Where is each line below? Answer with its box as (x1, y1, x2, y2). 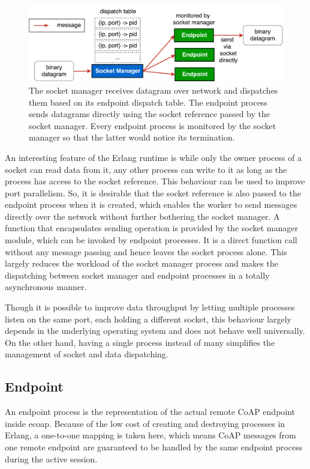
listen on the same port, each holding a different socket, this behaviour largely (5, 312, 292, 325)
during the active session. (5, 452, 98, 465)
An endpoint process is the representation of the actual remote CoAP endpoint (5, 405, 296, 418)
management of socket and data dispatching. (5, 348, 168, 360)
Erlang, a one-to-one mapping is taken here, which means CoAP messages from (5, 429, 296, 441)
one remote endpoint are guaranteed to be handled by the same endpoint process (5, 441, 303, 453)
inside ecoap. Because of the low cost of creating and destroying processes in (5, 417, 285, 429)
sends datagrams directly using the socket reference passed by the (29, 107, 270, 120)
